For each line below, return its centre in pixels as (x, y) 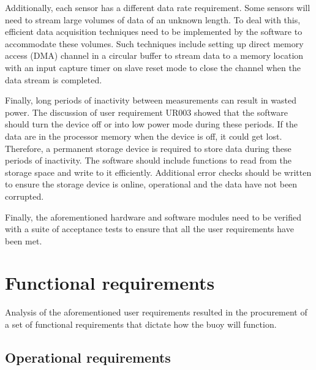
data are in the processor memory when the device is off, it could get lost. (144, 136)
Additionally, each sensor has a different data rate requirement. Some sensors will (158, 7)
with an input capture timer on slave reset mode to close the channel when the (153, 67)
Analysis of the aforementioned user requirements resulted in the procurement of (156, 312)
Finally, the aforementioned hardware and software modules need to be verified (153, 217)
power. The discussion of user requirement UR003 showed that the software (147, 112)
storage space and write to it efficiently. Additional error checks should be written (158, 172)
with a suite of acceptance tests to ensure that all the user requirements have (149, 229)
